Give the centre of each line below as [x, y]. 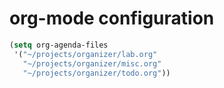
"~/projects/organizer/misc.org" [92, 63]
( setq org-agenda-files [59, 45]
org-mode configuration [112, 18]
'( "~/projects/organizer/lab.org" [85, 54]
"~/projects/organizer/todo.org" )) [96, 73]
